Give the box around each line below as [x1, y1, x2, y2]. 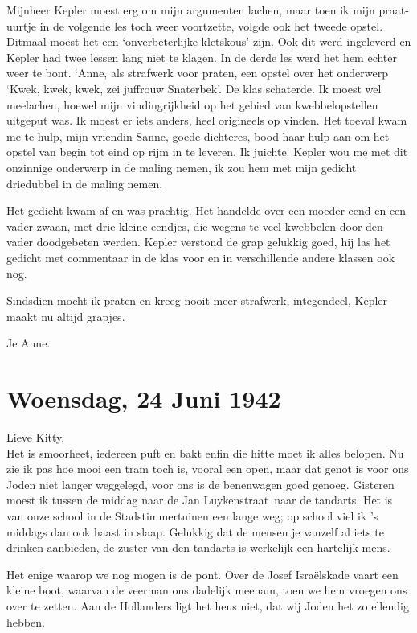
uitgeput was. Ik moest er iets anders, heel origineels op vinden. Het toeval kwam [6, 112, 407, 129]
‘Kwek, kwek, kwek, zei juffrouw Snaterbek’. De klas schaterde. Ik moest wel [6, 80, 382, 97]
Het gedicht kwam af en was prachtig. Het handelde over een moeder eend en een [6, 202, 407, 219]
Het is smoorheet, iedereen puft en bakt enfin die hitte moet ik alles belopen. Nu [6, 444, 404, 461]
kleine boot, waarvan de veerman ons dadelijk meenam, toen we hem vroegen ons [6, 582, 407, 598]
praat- [378, 2, 409, 18]
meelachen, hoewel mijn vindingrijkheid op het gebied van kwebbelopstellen [6, 96, 378, 113]
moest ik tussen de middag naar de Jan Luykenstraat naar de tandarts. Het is [6, 491, 393, 508]
